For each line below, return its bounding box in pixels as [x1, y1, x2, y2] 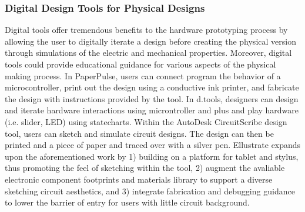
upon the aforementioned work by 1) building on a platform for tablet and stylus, [5, 150, 299, 162]
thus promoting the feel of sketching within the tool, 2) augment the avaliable [5, 161, 285, 174]
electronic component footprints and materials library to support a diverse [5, 173, 273, 185]
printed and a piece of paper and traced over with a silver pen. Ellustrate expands [5, 139, 301, 151]
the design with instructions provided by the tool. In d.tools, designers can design [5, 92, 299, 105]
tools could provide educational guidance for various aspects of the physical [5, 58, 276, 70]
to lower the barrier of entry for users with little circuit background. [5, 196, 250, 208]
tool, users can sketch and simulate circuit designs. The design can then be [5, 127, 274, 139]
